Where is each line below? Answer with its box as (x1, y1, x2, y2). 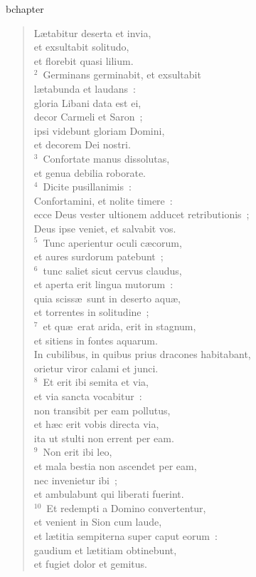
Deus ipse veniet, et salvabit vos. (33, 220, 176, 235)
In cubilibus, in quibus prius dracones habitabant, (33, 347, 251, 362)
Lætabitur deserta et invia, (33, 25, 151, 40)
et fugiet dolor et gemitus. (33, 556, 147, 571)
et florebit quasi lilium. (33, 53, 134, 68)
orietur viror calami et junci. (33, 360, 159, 375)
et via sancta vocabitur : (33, 389, 142, 404)
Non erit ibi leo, (43, 444, 112, 459)
